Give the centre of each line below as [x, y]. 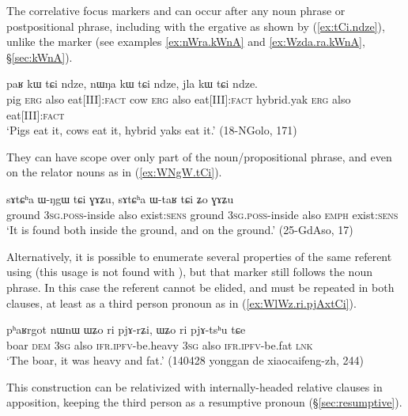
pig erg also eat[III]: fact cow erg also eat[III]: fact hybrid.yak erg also [179, 98]
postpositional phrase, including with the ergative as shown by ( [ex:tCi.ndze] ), [196, 26]
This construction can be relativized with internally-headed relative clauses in [195, 386]
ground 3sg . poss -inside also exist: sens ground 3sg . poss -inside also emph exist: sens [202, 214]
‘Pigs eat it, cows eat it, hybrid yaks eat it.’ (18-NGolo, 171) [152, 130]
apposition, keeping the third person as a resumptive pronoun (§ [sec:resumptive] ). [204, 402]
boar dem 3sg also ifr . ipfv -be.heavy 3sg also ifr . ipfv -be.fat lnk [160, 344]
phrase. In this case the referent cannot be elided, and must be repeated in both [200, 287]
